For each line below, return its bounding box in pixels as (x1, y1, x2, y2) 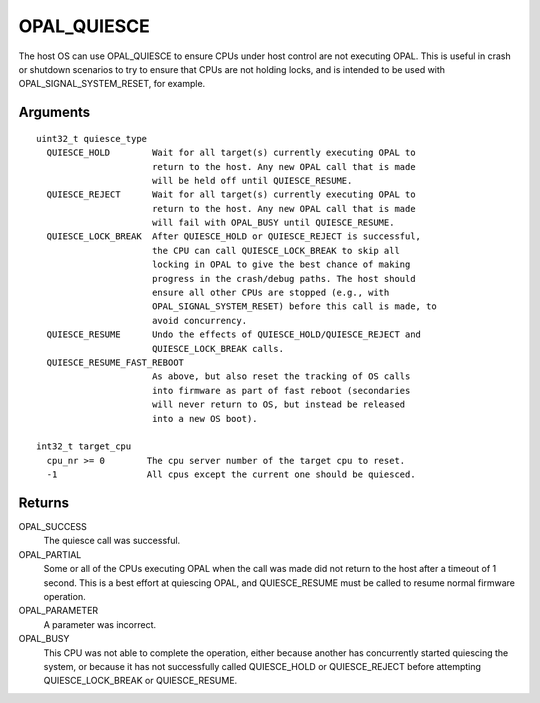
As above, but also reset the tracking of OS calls (151, 371, 411, 382)
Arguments (18, 104, 91, 121)
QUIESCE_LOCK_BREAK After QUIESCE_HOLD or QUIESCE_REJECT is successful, (46, 231, 422, 242)
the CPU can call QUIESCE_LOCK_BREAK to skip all (151, 245, 400, 256)
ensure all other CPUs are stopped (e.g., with (151, 287, 390, 299)
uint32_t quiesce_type (36, 133, 148, 144)
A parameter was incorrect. (43, 618, 157, 630)
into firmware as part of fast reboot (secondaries (151, 385, 411, 396)
